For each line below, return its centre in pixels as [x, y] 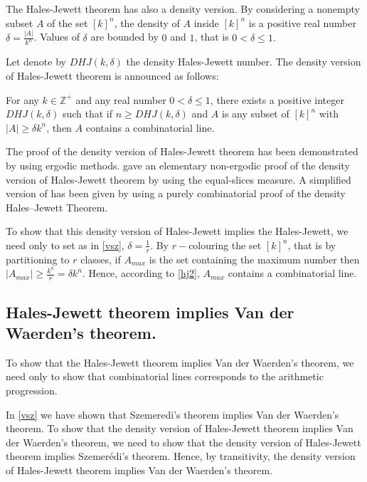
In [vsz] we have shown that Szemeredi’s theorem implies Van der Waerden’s [172, 414]
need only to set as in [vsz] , [65, 245]
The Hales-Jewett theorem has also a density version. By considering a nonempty [183, 9]
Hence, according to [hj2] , [144, 273]
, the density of [147, 22]
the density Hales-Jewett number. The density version [244, 62]
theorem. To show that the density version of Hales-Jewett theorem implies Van [180, 428]
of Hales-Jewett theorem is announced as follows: [112, 75]
